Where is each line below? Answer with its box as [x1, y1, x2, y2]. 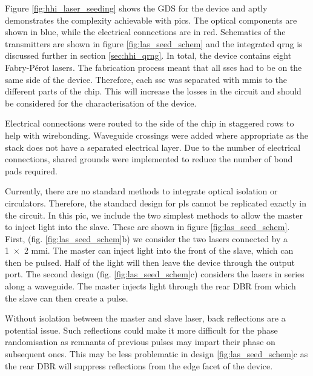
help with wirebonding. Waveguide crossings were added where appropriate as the [5, 128, 309, 141]
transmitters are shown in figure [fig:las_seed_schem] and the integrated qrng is [5, 37, 303, 50]
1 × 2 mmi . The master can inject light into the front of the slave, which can [5, 244, 294, 257]
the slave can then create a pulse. [5, 291, 128, 304]
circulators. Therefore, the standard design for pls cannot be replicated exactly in [5, 196, 307, 209]
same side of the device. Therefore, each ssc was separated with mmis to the [5, 73, 288, 85]
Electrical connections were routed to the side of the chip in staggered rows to [5, 117, 294, 130]
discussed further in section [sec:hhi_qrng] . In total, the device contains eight [5, 49, 292, 62]
